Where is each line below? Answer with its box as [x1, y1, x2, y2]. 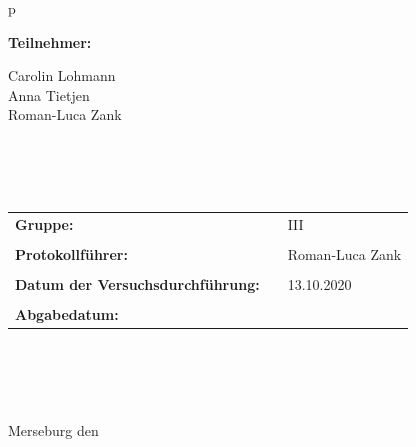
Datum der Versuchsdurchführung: [15, 273, 260, 294]
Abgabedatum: [15, 303, 119, 324]
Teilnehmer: [8, 31, 92, 52]
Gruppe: [15, 213, 74, 234]
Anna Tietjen [8, 84, 90, 105]
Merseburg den [8, 420, 99, 441]
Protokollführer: [15, 243, 128, 264]
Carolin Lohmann [8, 65, 116, 86]
